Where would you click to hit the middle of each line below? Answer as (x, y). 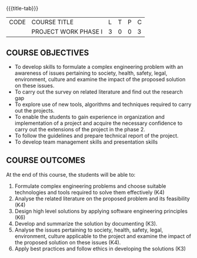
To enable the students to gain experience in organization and (89, 117)
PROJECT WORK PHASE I (67, 32)
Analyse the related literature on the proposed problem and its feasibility (102, 199)
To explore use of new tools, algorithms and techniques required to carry (103, 104)
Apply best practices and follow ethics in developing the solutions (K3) (100, 249)
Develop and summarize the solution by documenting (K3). (86, 223)
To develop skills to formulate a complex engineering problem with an (99, 67)
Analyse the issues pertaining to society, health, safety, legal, (89, 230)
